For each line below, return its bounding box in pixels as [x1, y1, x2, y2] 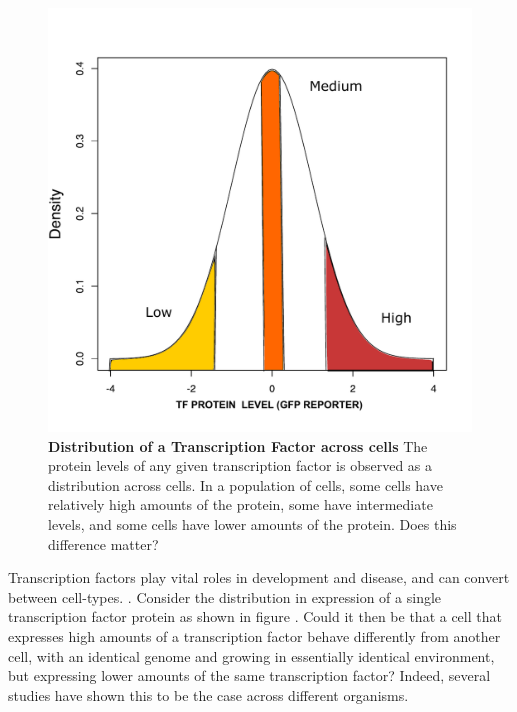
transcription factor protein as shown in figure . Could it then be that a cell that [8, 606, 502, 627]
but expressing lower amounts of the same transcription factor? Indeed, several [8, 665, 491, 686]
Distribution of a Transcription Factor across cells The [48, 435, 428, 456]
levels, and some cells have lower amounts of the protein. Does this [48, 513, 457, 534]
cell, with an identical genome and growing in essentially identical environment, [8, 645, 495, 666]
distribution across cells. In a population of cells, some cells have [48, 474, 443, 495]
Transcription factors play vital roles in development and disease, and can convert [8, 567, 510, 588]
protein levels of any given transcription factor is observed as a [48, 455, 433, 476]
